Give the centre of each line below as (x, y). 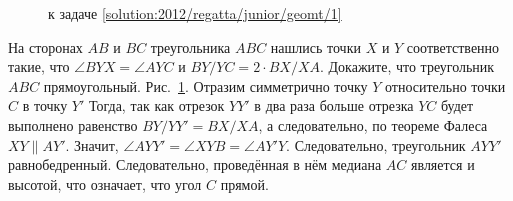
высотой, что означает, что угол (105, 183)
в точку (45, 105)
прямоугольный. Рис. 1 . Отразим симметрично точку (205, 85)
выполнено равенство (73, 124)
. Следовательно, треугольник (376, 144)
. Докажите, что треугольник (407, 66)
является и (443, 164)
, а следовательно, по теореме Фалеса (373, 124)
